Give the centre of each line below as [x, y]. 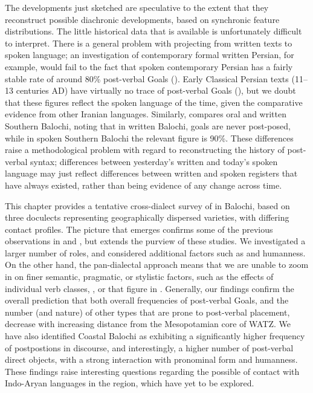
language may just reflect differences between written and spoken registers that [151, 173]
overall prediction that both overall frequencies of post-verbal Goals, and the [147, 300]
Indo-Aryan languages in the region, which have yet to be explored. [130, 383]
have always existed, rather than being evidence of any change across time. [144, 185]
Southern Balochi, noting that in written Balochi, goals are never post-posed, [148, 125]
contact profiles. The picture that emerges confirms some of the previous [139, 229]
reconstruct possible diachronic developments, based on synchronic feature [142, 19]
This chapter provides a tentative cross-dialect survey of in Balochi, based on [147, 205]
